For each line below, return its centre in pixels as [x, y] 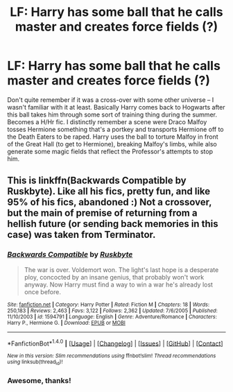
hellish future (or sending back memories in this [113, 224]
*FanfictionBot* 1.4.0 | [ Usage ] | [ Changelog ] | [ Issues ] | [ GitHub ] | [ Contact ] [115, 343]
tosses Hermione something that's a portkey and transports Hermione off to [115, 129]
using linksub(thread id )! [35, 363]
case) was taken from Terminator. [81, 235]
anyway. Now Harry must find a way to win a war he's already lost [119, 284]
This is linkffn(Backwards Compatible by [97, 181]
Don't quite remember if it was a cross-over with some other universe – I [111, 100]
